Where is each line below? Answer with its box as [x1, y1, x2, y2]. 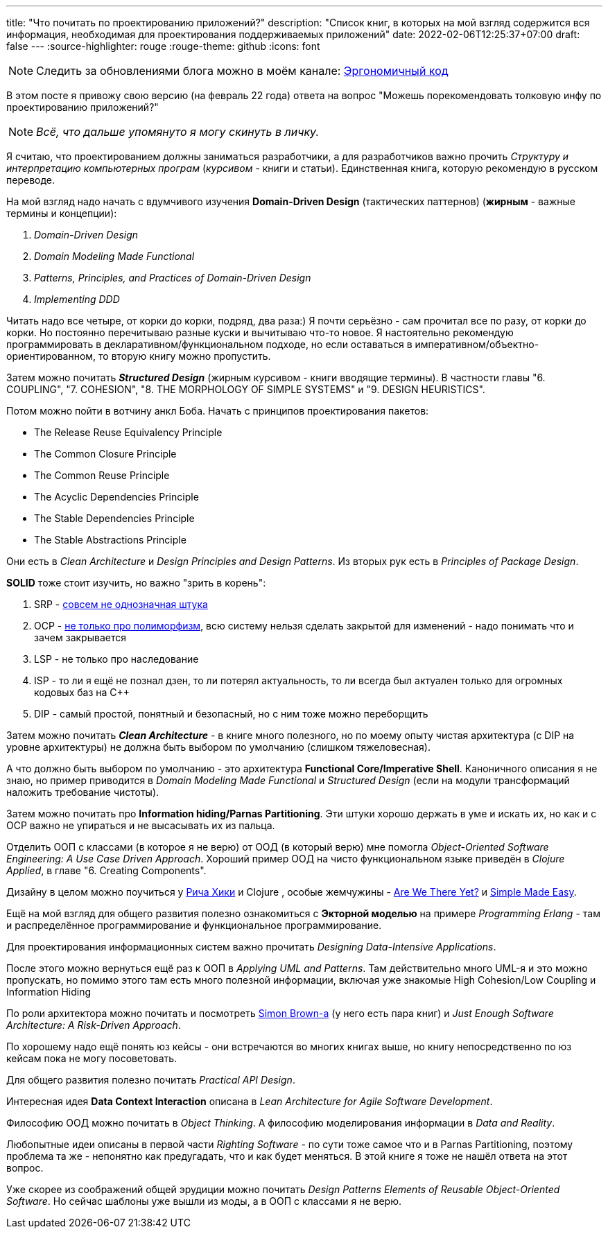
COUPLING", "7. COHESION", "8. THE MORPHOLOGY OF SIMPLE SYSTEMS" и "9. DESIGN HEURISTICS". [6, 383, 485, 395]
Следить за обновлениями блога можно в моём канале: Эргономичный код [36, 64, 449, 78]
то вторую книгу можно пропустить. [98, 350, 271, 362]
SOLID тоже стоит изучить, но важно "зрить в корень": [6, 577, 266, 589]
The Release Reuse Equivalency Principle [34, 426, 223, 438]
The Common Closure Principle [34, 448, 177, 460]
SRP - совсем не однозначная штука [34, 598, 208, 610]
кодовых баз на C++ [34, 686, 130, 698]
